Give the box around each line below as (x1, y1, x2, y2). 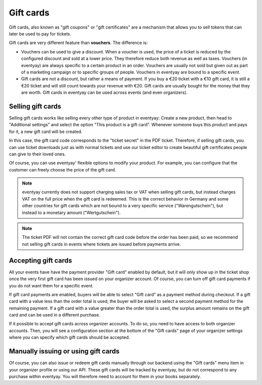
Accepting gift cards (9, 256, 72, 265)
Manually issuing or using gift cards (9, 347, 120, 355)
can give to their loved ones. (9, 151, 66, 157)
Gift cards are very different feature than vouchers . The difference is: (9, 40, 148, 46)
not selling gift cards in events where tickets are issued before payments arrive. (22, 241, 181, 247)
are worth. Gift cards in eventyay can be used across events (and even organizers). (21, 90, 188, 96)
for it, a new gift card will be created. (9, 129, 82, 134)
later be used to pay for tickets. (9, 31, 71, 36)
